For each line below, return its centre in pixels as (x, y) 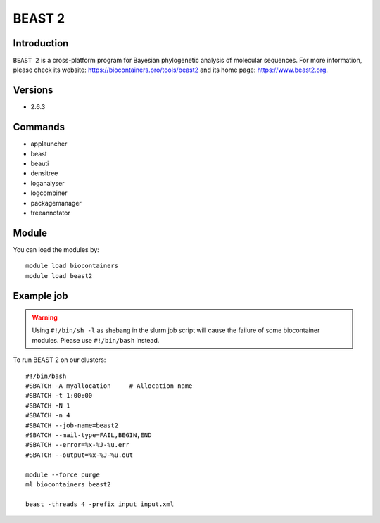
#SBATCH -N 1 (48, 405)
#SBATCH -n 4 (48, 416)
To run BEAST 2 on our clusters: (59, 360)
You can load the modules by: (56, 249)
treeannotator (50, 213)
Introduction (41, 43)
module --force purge (63, 474)
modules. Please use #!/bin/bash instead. (96, 340)
